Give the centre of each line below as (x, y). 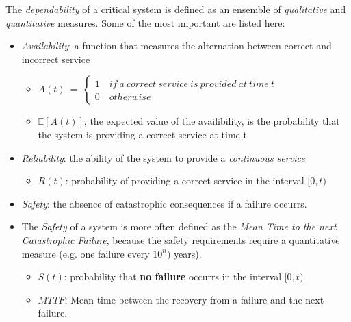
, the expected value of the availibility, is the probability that (212, 121)
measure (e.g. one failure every (86, 253)
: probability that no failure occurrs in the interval (173, 276)
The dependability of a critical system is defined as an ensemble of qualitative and (176, 9)
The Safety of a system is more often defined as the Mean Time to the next (179, 226)
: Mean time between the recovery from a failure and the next (194, 299)
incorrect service (56, 59)
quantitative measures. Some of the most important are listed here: (145, 22)
